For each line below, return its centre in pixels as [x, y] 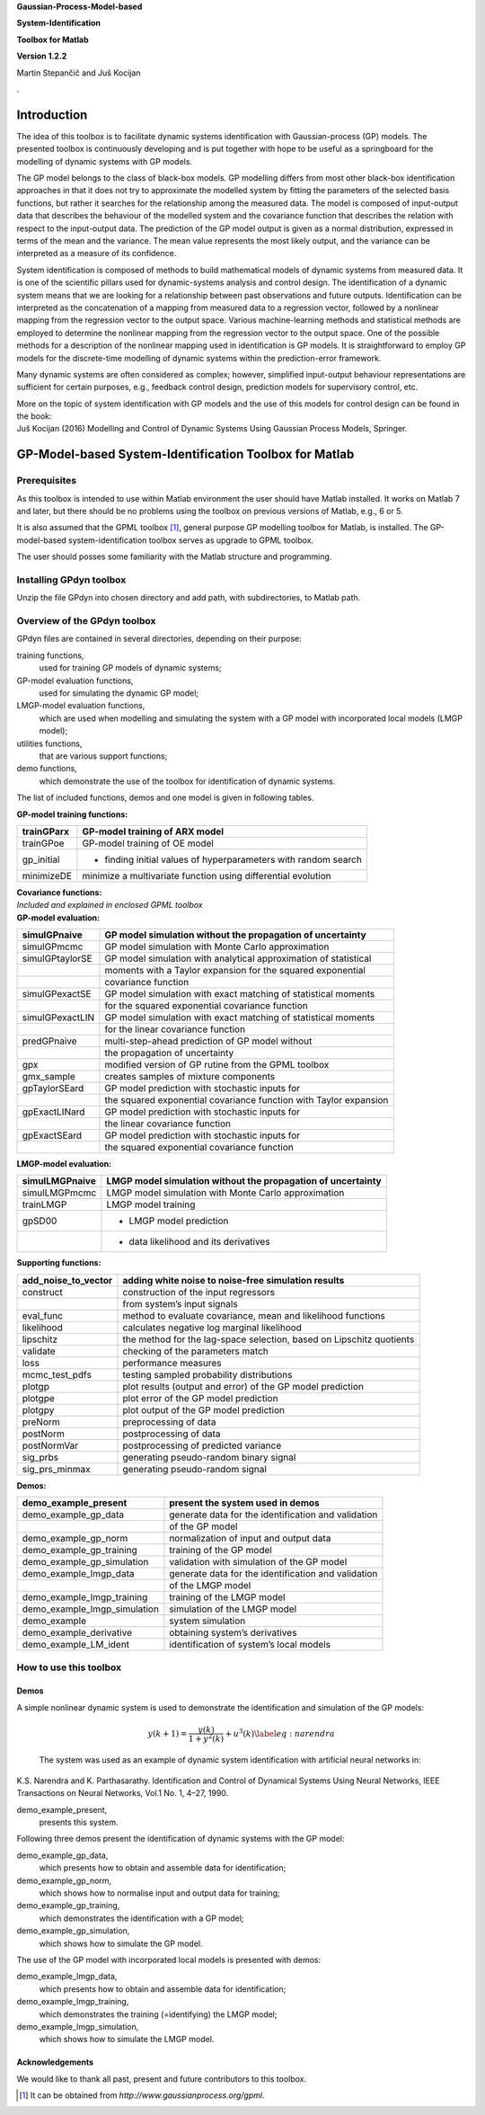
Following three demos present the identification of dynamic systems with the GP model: [181, 1839]
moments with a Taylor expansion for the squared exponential [235, 971]
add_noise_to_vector [67, 1280]
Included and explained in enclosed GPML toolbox [110, 905]
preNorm [41, 1422]
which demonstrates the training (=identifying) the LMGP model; [158, 2014]
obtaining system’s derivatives [233, 1633]
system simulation [207, 1621]
